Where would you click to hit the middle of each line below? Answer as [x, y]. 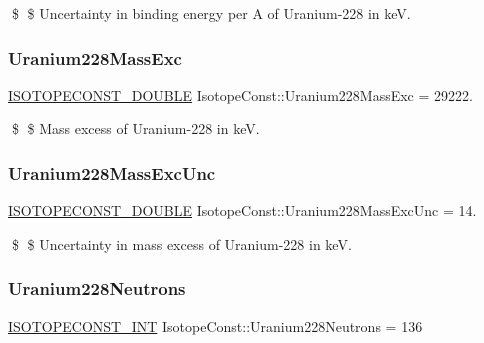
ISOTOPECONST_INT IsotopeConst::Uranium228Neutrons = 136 [215, 325]
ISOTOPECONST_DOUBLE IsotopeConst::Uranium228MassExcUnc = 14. [242, 210]
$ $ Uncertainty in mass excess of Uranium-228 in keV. [181, 243]
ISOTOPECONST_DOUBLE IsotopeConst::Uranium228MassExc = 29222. [240, 94]
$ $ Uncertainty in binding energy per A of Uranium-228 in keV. [211, 13]
